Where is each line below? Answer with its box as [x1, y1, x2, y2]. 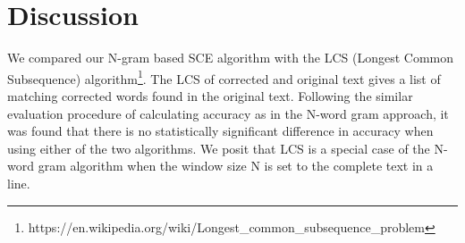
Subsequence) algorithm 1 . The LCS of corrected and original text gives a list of [7, 66, 441, 88]
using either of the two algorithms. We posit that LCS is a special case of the [7, 138, 430, 157]
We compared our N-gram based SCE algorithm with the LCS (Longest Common [7, 48, 454, 67]
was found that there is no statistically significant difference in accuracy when [7, 121, 434, 140]
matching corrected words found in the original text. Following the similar [7, 86, 413, 105]
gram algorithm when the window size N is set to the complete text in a [38, 156, 434, 175]
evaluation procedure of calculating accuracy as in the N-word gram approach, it [7, 104, 449, 122]
